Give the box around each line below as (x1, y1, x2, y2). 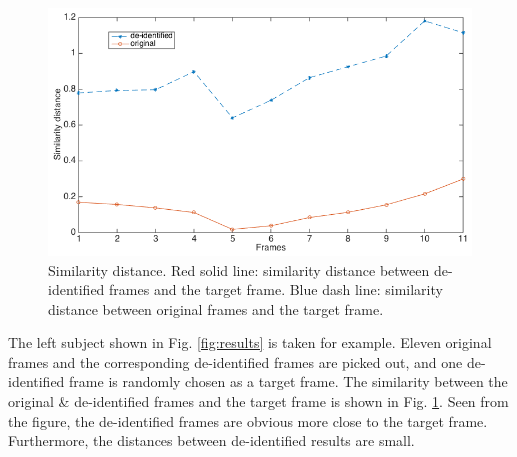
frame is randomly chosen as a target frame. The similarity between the (69, 371, 508, 392)
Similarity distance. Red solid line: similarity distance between (48, 259, 430, 280)
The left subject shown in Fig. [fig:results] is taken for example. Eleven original (8, 332, 492, 353)
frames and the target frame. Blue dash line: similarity (109, 279, 443, 300)
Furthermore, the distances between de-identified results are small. (8, 430, 415, 451)
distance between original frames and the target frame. (48, 298, 384, 319)
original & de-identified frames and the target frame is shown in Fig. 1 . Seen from (8, 391, 509, 412)
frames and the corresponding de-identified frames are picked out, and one (8, 351, 463, 372)
